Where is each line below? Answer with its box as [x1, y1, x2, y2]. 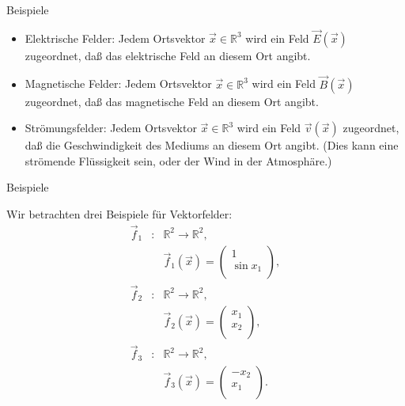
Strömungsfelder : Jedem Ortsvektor [25, 120, 197, 136]
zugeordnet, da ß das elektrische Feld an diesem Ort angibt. [25, 47, 311, 63]
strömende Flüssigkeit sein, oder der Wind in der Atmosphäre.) [25, 152, 332, 169]
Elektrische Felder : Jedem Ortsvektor [25, 29, 206, 46]
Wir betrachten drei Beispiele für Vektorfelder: [6, 206, 233, 222]
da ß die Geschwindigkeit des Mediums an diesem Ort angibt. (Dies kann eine [25, 137, 399, 154]
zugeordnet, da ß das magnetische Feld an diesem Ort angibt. [25, 93, 319, 109]
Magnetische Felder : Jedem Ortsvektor [25, 75, 212, 92]
